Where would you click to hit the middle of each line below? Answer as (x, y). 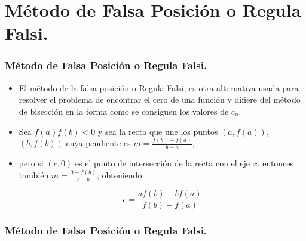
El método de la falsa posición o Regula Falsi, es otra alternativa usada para (159, 87)
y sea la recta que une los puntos (158, 131)
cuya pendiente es (98, 143)
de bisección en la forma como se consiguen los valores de (124, 111)
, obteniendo (119, 175)
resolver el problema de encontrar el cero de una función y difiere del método (160, 99)
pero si (31, 163)
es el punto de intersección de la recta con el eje (163, 163)
